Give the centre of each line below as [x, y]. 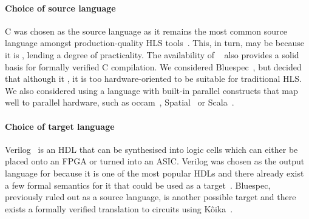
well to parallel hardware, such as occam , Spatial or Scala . [120, 102]
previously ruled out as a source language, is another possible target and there [151, 197]
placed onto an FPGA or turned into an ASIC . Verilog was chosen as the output [155, 161]
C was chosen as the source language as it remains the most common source [146, 31]
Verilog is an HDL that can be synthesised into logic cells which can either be [151, 149]
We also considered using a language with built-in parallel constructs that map [151, 90]
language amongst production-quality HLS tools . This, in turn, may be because [154, 43]
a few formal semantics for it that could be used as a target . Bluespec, [138, 185]
